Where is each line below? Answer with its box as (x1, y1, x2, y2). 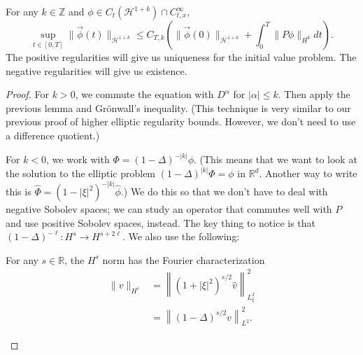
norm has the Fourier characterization (102, 252, 265, 267)
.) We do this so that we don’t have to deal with (120, 184, 328, 199)
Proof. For (6, 87, 50, 102)
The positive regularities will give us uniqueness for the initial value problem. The (6, 50, 357, 64)
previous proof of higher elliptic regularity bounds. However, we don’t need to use (6, 114, 356, 129)
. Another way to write (259, 166, 357, 181)
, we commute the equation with (75, 87, 214, 102)
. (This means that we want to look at (193, 152, 357, 166)
